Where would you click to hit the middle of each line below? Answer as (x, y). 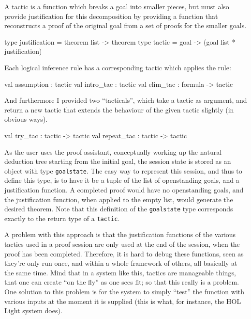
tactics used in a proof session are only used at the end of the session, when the (122, 244)
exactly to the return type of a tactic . (62, 218)
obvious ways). (26, 119)
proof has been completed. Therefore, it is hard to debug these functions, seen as (124, 253)
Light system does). (33, 311)
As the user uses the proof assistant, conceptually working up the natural (113, 152)
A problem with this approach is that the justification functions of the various (120, 234)
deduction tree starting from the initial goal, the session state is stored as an (118, 161)
